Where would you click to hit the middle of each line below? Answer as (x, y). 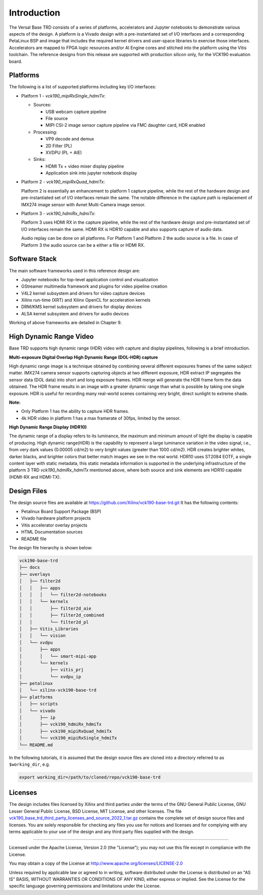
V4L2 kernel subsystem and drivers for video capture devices (83, 293)
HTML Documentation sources (52, 532)
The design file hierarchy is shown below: (51, 548)
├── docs (30, 567)
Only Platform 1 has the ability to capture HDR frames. (75, 411)
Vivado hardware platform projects (56, 518)
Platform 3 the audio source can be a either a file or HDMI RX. (83, 245)
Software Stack (33, 259)
